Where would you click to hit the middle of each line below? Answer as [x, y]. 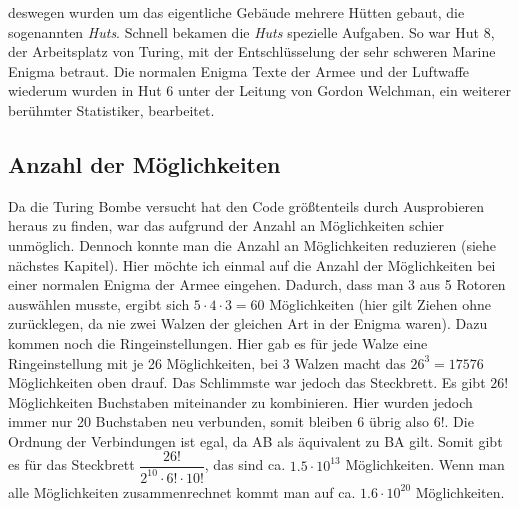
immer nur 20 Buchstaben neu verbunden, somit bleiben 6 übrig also [218, 421]
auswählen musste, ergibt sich [99, 303]
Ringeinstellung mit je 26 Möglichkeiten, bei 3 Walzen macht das [207, 362]
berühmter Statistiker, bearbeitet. [111, 109]
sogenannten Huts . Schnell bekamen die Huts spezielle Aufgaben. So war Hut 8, [251, 31]
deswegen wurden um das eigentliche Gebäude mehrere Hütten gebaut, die [236, 12]
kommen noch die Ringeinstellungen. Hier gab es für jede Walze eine [218, 342]
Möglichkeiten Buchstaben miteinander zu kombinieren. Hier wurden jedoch [240, 401]
